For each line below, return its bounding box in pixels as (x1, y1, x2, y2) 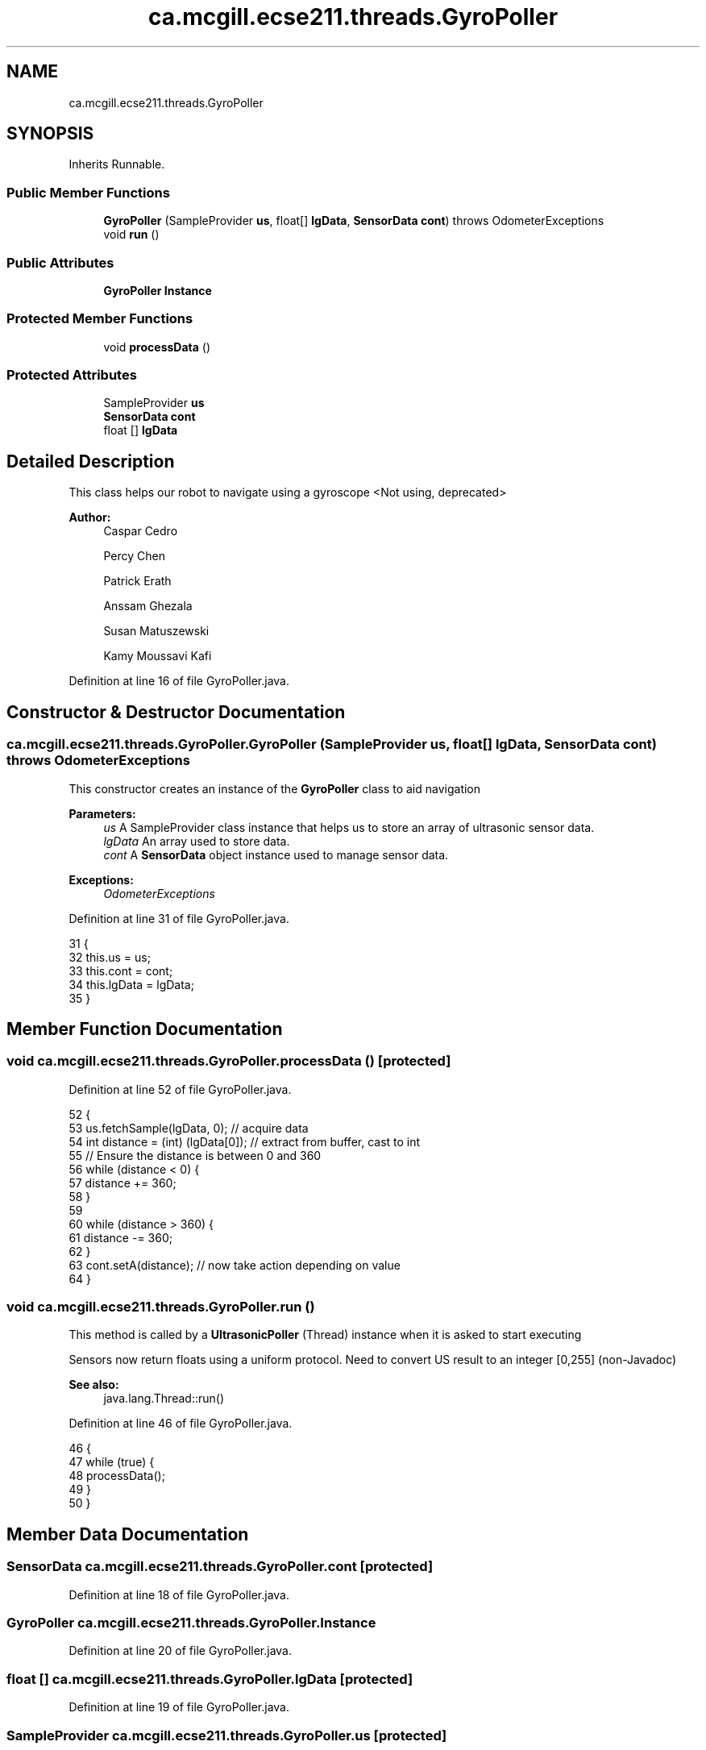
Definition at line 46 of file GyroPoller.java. (69, 1416, 293, 1431)
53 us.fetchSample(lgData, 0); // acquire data (69, 1120, 309, 1135)
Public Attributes (6, 254, 114, 271)
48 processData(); (69, 1469, 165, 1483)
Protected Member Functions (6, 310, 193, 327)
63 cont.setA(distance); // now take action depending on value (69, 1257, 401, 1272)
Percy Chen (103, 549, 165, 563)
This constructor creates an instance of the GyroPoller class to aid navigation (69, 781, 481, 796)
